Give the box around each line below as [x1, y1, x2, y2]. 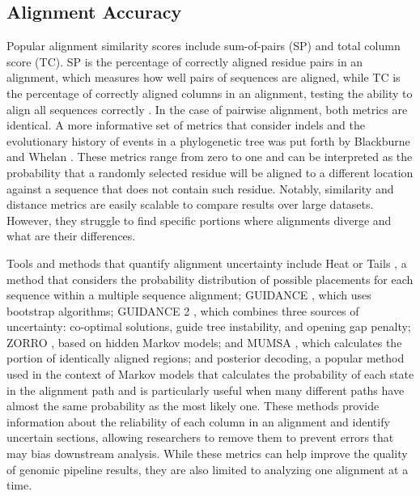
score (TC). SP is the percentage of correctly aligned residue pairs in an [6, 53, 363, 70]
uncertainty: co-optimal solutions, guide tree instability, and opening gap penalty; [6, 318, 411, 335]
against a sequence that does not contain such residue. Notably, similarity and [6, 180, 394, 197]
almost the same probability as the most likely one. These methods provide [6, 397, 380, 414]
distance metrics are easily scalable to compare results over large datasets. [6, 196, 374, 213]
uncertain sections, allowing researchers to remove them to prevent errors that [6, 429, 394, 446]
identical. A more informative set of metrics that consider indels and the [6, 117, 366, 134]
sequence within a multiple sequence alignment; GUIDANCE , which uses [6, 286, 371, 303]
